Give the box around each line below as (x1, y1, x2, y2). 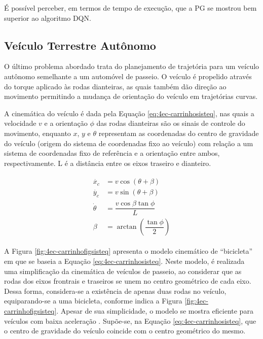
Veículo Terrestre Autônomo (4, 37, 156, 53)
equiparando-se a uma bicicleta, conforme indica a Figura (4, 295, 182, 306)
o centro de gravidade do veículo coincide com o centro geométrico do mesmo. (4, 325, 246, 336)
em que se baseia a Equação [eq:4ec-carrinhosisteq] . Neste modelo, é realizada (4, 255, 245, 266)
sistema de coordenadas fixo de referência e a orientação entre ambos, (4, 148, 220, 158)
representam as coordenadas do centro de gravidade (98, 127, 259, 138)
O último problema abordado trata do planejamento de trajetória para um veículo (4, 61, 259, 72)
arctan (117, 223, 137, 231)
